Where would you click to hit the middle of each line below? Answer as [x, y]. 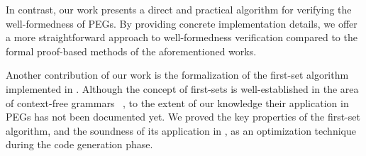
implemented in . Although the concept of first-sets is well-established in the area [182, 88]
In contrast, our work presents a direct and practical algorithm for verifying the [179, 9]
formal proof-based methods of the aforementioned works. [131, 51]
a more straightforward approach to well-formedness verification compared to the [182, 37]
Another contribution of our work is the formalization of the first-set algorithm [177, 75]
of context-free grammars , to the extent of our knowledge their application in [177, 102]
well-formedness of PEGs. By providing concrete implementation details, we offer [182, 23]
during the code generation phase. [79, 144]
